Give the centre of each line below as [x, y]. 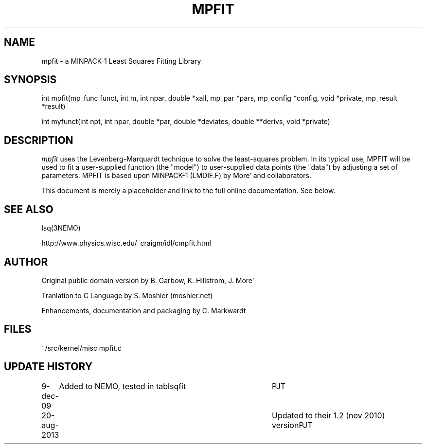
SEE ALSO [29, 209]
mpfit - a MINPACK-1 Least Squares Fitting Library [121, 61]
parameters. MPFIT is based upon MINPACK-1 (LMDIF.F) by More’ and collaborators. [176, 176]
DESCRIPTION [39, 140]
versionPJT [292, 425]
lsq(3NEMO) [61, 228]
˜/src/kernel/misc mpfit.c [81, 348]
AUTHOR [26, 262]
